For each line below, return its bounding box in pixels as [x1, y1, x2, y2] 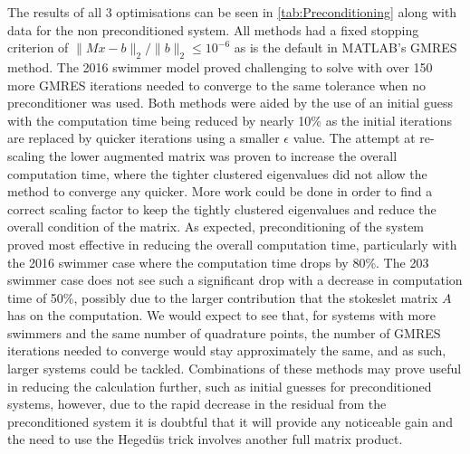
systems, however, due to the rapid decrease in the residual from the [7, 394, 387, 413]
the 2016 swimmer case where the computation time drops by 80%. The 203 [7, 252, 429, 271]
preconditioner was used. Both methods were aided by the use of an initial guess [7, 93, 453, 112]
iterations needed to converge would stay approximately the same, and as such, [7, 341, 446, 360]
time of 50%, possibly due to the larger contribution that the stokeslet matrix [7, 288, 438, 307]
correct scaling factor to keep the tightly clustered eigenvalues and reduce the [7, 199, 436, 218]
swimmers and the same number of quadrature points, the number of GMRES [7, 323, 441, 342]
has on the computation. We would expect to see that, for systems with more [7, 306, 436, 325]
